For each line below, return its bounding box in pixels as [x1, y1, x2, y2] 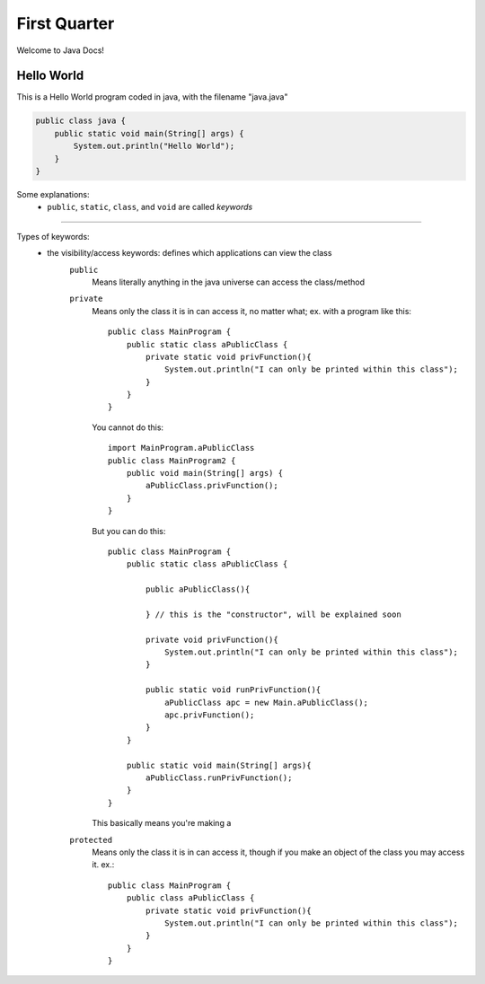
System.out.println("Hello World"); [73, 141, 235, 152]
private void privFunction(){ [145, 634, 278, 645]
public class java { [35, 116, 126, 126]
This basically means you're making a [92, 818, 232, 829]
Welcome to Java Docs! [16, 45, 105, 56]
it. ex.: [92, 859, 115, 870]
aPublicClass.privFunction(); [145, 480, 278, 491]
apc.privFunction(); [164, 710, 255, 720]
